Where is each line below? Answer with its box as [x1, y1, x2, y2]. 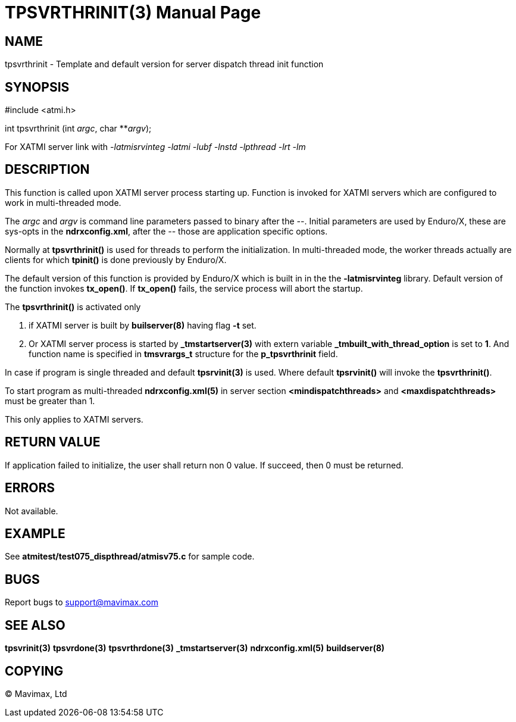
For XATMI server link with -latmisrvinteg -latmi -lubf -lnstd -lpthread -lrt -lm [5, 142, 306, 152]
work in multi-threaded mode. [5, 197, 121, 208]
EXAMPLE [5, 526, 65, 541]
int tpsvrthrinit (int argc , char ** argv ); [5, 123, 152, 134]
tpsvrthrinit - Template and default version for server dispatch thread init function [5, 59, 324, 70]
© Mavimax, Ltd [5, 688, 67, 699]
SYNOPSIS [5, 79, 70, 95]
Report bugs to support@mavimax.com [5, 597, 158, 608]
